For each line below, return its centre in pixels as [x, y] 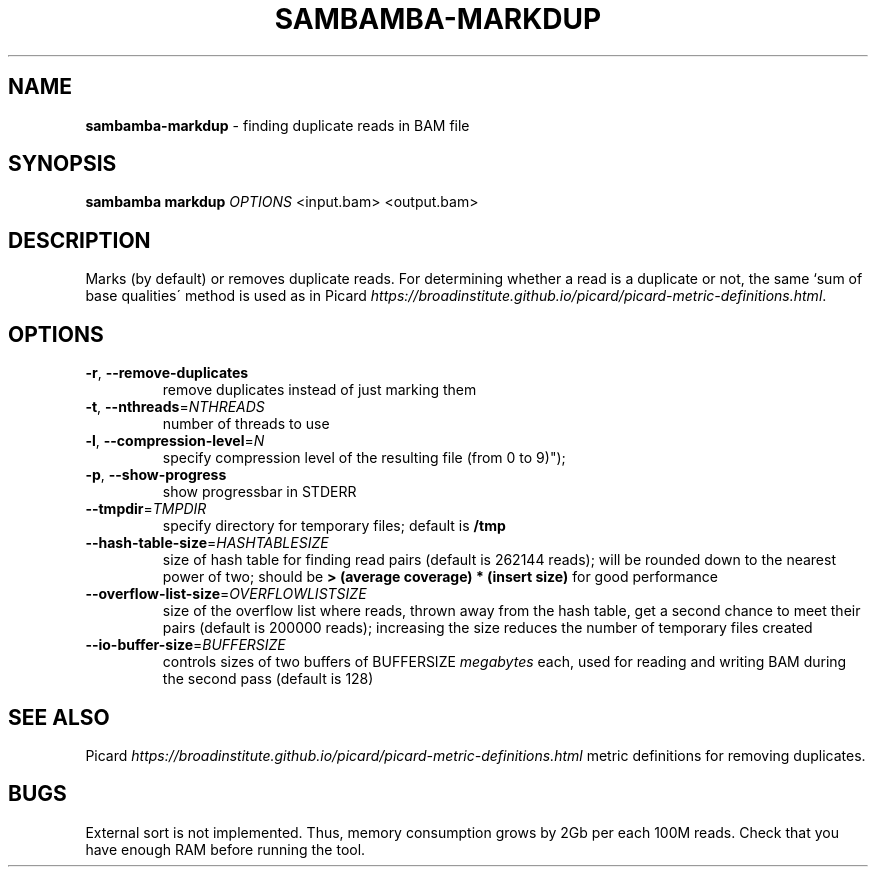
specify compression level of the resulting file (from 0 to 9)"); [364, 458]
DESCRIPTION [79, 240]
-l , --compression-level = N [175, 441]
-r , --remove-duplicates [167, 373]
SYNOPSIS [62, 164]
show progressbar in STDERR [259, 492]
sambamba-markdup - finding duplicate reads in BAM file [277, 125]
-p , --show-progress [156, 475]
